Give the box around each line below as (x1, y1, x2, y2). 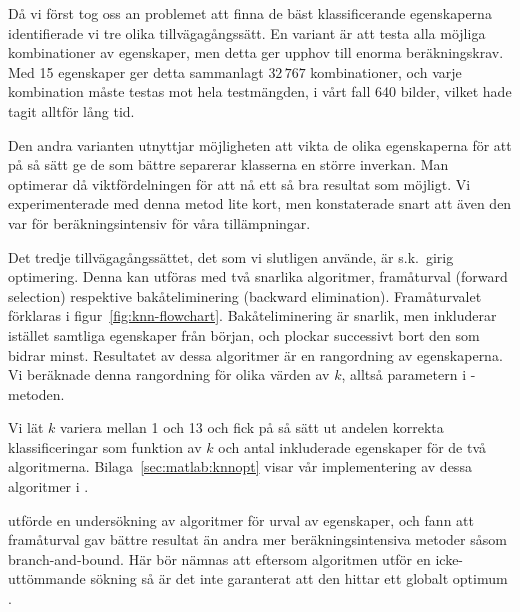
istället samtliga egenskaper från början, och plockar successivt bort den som (8, 324, 480, 345)
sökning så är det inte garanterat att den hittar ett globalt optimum (90, 568, 508, 589)
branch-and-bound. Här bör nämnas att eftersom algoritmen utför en (8, 548, 431, 569)
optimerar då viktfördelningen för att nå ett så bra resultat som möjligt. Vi (8, 173, 471, 194)
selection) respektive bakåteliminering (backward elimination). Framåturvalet (8, 285, 482, 306)
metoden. (8, 383, 65, 404)
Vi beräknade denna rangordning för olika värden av (8, 364, 330, 385)
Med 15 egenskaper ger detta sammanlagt (8, 61, 264, 82)
